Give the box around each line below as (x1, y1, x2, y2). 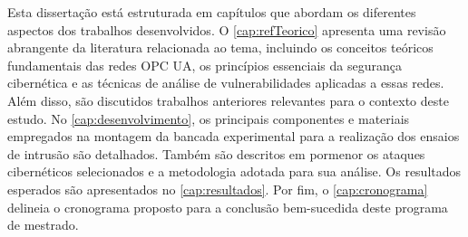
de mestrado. (7, 215, 79, 234)
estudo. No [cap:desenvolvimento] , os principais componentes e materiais (7, 109, 410, 128)
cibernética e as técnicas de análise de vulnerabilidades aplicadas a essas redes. (7, 73, 444, 92)
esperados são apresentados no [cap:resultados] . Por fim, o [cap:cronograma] (7, 179, 428, 198)
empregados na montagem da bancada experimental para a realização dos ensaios (7, 127, 460, 146)
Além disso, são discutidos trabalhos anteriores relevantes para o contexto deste (7, 90, 449, 109)
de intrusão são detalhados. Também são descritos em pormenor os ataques (7, 144, 425, 163)
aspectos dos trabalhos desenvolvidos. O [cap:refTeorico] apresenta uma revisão (7, 20, 446, 39)
